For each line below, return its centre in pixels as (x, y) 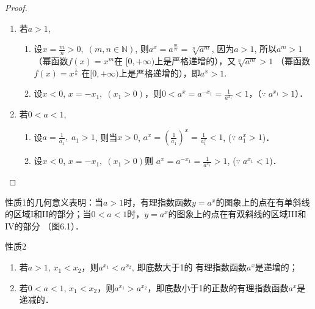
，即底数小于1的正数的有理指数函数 (218, 287)
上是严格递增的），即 (159, 73)
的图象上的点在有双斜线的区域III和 (237, 214)
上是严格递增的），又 (195, 61)
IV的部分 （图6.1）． (45, 225)
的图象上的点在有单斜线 (263, 202)
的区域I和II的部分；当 (48, 214)
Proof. (16, 7)
